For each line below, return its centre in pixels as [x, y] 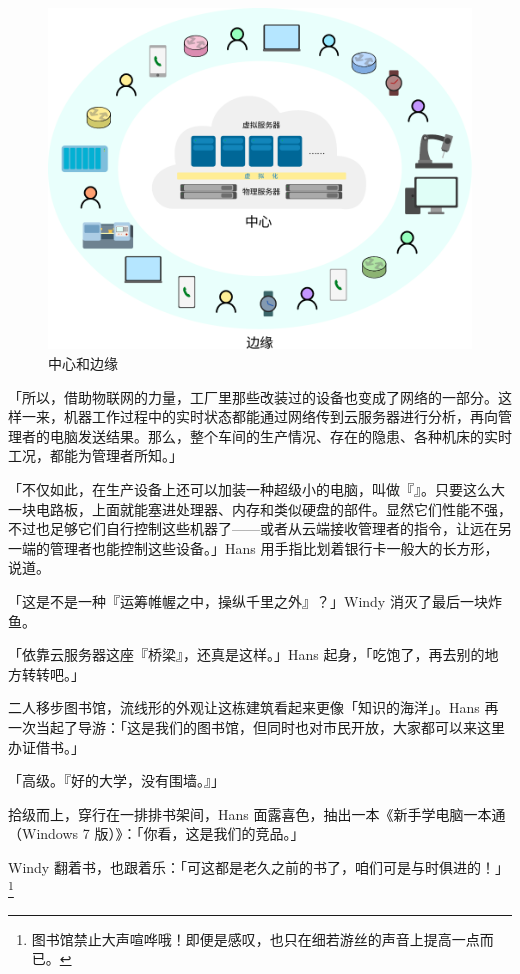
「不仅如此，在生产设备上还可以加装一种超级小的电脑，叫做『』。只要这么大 [256, 488]
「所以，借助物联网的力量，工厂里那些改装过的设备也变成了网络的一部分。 [253, 396]
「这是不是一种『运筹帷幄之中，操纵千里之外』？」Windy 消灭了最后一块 [248, 600]
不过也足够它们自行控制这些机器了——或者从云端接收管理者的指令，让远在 [253, 528]
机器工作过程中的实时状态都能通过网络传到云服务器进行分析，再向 [280, 416]
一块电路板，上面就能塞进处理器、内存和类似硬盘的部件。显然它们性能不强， [260, 508]
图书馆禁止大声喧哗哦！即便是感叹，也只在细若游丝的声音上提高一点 [255, 938]
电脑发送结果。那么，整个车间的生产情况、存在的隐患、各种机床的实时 [280, 435]
